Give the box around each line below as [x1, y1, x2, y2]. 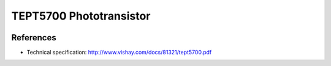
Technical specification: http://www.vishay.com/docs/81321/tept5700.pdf [26, 49, 212, 56]
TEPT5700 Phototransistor [11, 9, 151, 23]
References [11, 32, 56, 43]
